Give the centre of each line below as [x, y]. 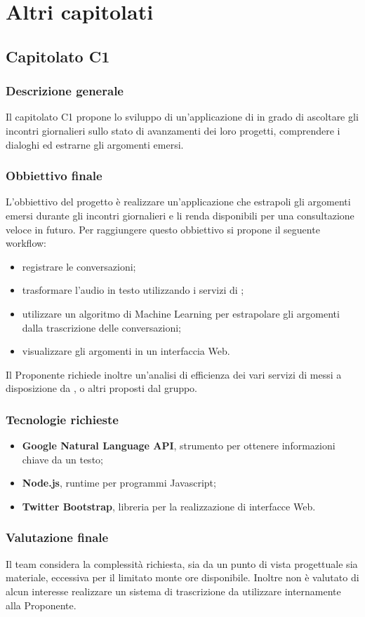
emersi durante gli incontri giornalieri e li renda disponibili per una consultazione [180, 215]
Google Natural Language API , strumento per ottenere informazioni [179, 446]
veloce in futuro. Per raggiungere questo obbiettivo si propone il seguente [163, 229]
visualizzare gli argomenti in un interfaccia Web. [126, 351]
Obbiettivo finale [54, 176]
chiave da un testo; [62, 459]
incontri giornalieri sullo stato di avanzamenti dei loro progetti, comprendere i [173, 130]
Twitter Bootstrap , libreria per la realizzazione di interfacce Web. [169, 506]
